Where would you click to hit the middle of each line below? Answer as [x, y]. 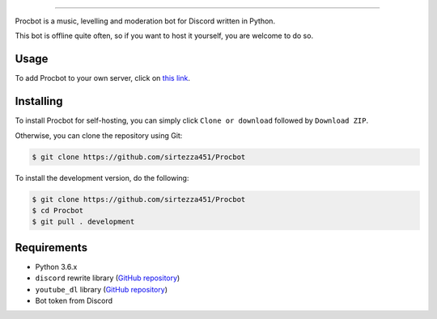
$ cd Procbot [58, 210]
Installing [39, 101]
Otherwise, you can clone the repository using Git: [99, 135]
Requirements [51, 248]
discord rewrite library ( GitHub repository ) [108, 278]
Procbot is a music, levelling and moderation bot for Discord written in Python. [145, 21]
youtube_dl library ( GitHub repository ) [101, 289]
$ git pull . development [83, 222]
